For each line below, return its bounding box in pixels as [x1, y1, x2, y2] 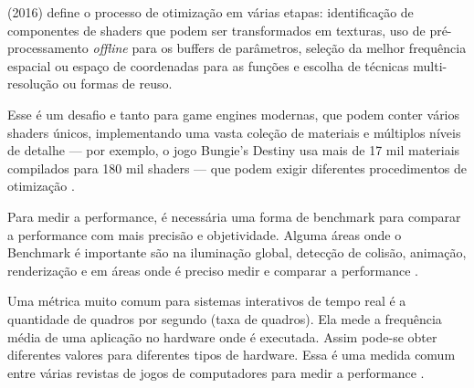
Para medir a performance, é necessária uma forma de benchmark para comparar [7, 206, 461, 225]
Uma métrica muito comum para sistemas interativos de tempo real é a [7, 291, 406, 310]
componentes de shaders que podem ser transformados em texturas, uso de [7, 20, 426, 39]
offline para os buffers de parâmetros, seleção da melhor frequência [92, 38, 467, 58]
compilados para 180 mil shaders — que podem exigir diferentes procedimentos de [7, 158, 468, 177]
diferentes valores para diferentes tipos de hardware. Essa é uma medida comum [7, 345, 456, 364]
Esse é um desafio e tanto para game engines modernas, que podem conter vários [7, 104, 460, 123]
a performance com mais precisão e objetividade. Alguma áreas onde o [7, 225, 402, 244]
